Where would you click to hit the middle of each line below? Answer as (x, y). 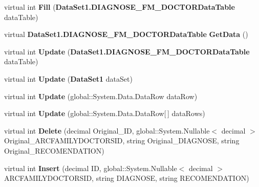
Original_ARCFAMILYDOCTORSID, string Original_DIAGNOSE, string (122, 141)
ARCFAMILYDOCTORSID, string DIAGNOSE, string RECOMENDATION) (127, 178)
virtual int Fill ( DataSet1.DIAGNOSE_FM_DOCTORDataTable (120, 7)
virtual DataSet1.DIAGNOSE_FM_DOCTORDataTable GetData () (126, 34)
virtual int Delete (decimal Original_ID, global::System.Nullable (107, 130)
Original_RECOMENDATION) (54, 150)
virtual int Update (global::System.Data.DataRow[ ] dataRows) (105, 113)
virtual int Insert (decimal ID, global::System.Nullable (91, 168)
